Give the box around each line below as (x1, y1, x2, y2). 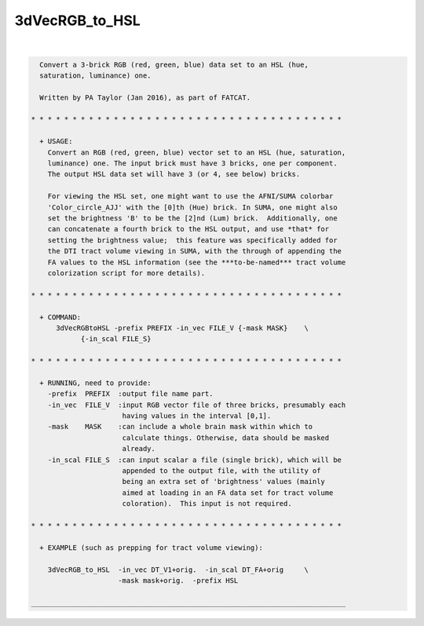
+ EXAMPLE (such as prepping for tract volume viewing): (39, 543, 263, 552)
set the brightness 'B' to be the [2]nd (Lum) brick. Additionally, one (47, 214, 338, 223)
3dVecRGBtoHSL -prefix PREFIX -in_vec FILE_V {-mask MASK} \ (56, 323, 309, 333)
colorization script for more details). (47, 268, 206, 278)
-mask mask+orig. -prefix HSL (118, 576, 239, 584)
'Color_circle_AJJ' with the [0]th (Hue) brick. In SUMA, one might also (47, 202, 338, 212)
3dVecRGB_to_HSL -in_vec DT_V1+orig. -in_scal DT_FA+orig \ (47, 565, 309, 574)
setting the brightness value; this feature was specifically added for (47, 235, 338, 245)
